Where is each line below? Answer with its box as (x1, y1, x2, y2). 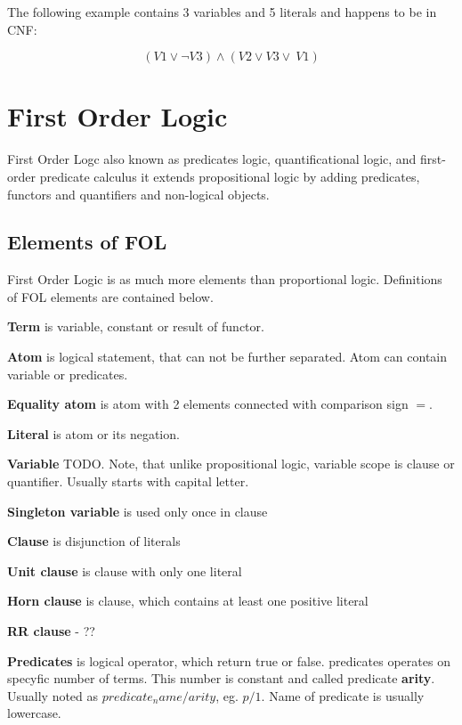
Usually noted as (7, 686, 99, 705)
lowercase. (7, 704, 61, 722)
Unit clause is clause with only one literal (7, 561, 242, 580)
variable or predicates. (7, 364, 128, 383)
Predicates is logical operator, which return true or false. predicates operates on (7, 651, 450, 670)
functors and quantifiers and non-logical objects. (7, 184, 270, 203)
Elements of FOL (7, 228, 167, 256)
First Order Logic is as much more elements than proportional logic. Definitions (7, 270, 442, 289)
